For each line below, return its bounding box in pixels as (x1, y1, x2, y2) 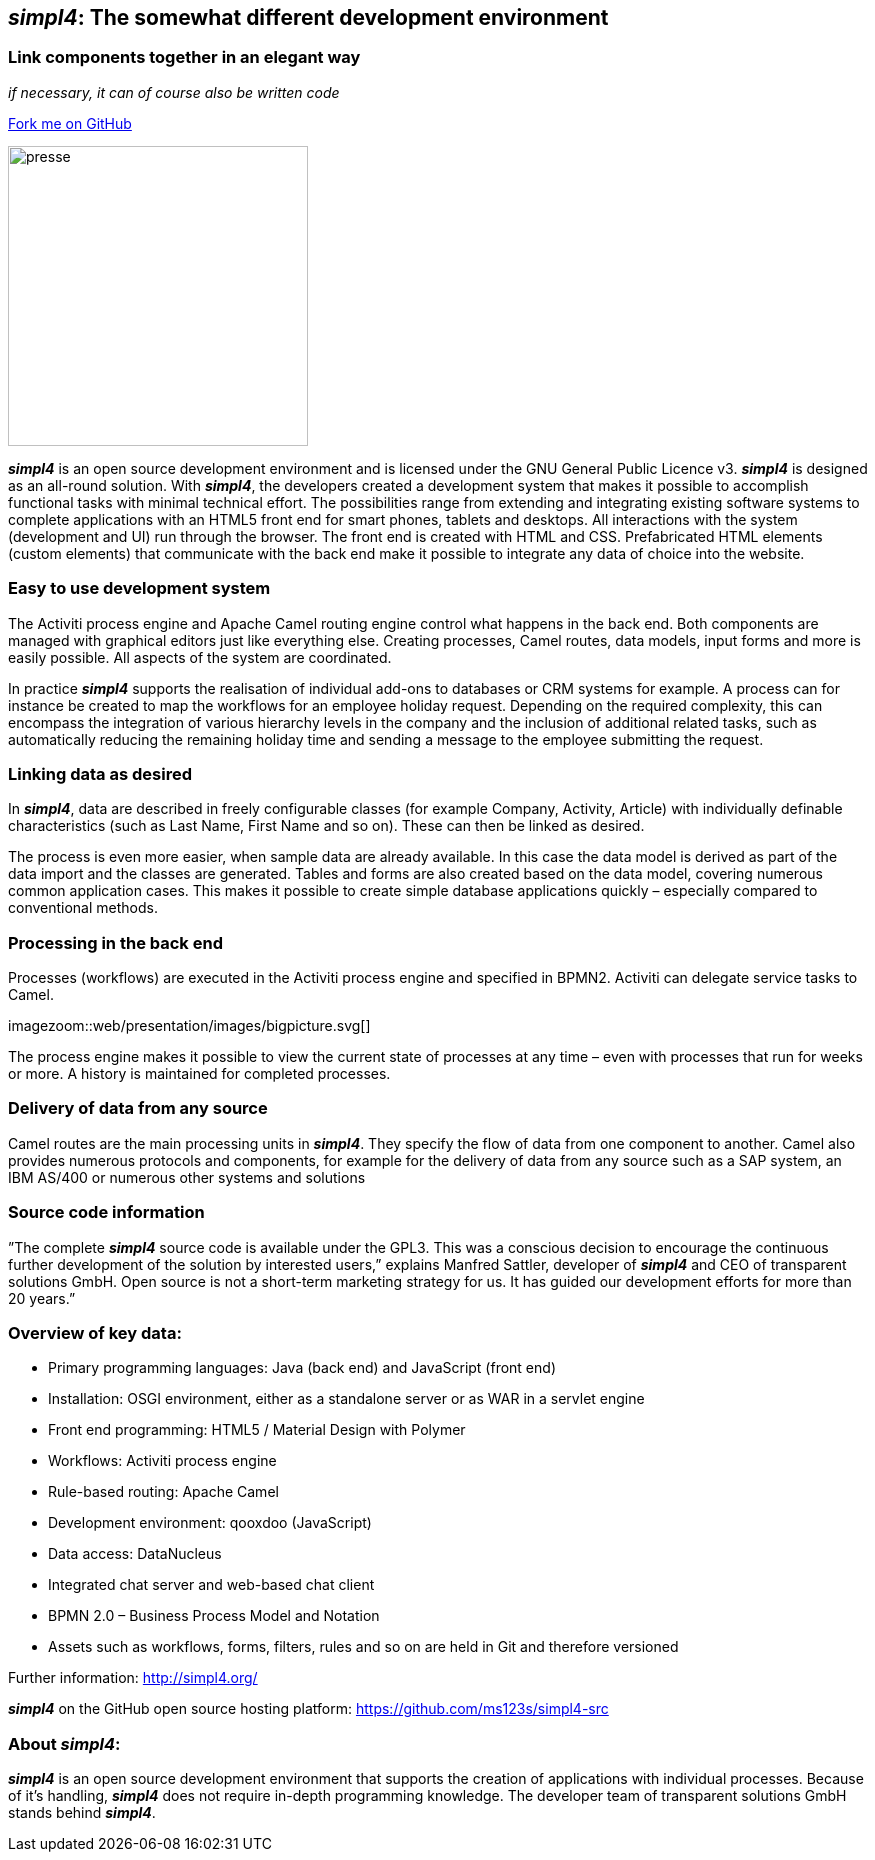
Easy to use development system (8, 578, 271, 599)
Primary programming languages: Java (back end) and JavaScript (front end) (48, 1359, 556, 1377)
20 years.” (8, 1289, 76, 1307)
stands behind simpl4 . (8, 1804, 156, 1822)
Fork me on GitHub (8, 114, 132, 132)
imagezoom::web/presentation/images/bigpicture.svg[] (8, 1017, 371, 1035)
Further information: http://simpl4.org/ (8, 1669, 258, 1687)
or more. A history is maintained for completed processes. (8, 1065, 391, 1083)
